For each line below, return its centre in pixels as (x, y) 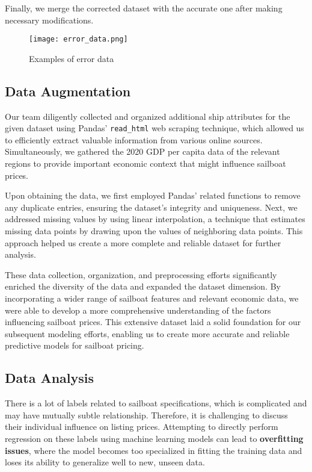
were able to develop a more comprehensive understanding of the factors (138, 310)
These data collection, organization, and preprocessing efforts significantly (141, 274)
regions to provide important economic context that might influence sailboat (145, 163)
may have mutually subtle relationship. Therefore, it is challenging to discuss (146, 415)
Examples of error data (72, 58)
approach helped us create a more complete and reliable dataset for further (143, 242)
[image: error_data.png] (78, 39)
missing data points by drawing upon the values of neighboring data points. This (154, 231)
